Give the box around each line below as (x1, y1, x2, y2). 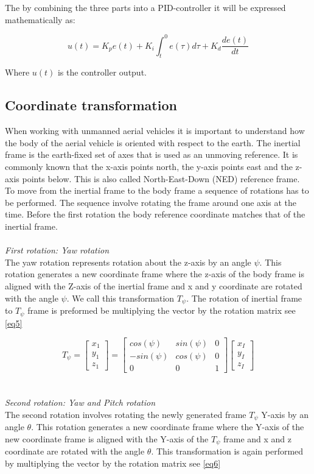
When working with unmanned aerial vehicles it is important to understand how (5, 124, 305, 137)
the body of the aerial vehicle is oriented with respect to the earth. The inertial (5, 136, 301, 149)
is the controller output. (57, 66, 147, 79)
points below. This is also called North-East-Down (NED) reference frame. (22, 172, 300, 185)
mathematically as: (5, 13, 75, 26)
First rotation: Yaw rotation (5, 244, 110, 256)
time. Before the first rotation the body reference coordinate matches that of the (5, 208, 305, 221)
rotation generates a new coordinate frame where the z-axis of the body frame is (5, 267, 304, 280)
